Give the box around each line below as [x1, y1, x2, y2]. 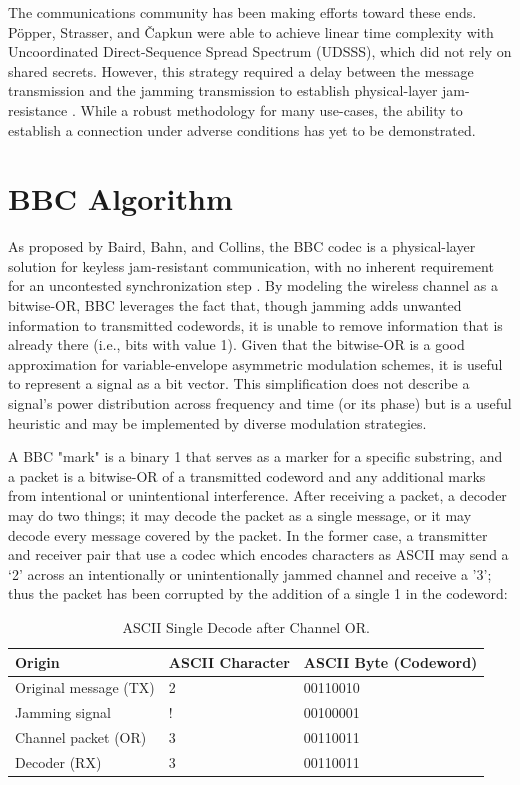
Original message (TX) [15, 677, 155, 698]
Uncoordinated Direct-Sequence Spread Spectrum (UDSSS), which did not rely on [8, 41, 512, 62]
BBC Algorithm [8, 178, 233, 219]
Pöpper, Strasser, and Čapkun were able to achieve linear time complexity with [8, 21, 494, 42]
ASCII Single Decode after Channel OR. [122, 616, 370, 637]
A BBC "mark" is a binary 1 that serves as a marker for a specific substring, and [8, 446, 503, 467]
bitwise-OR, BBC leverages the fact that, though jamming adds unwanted [8, 295, 462, 316]
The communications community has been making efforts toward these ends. [8, 2, 477, 22]
